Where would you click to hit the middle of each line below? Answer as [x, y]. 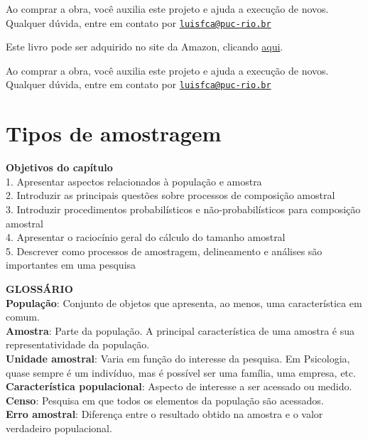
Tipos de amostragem [114, 133]
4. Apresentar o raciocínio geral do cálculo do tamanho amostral [146, 237]
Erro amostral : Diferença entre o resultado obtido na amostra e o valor [164, 414]
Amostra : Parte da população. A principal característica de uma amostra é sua [180, 330]
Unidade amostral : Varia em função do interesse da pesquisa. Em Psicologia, [178, 358]
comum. [23, 317]
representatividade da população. [78, 344]
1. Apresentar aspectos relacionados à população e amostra [134, 181]
